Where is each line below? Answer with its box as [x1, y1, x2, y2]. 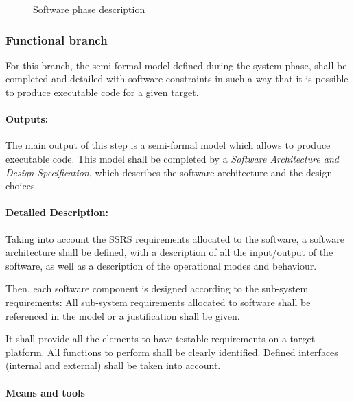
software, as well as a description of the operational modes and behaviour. [5, 258, 317, 272]
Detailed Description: [5, 205, 108, 220]
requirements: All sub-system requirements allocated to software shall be [5, 294, 311, 309]
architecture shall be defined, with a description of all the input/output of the [5, 245, 333, 259]
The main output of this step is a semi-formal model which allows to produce [5, 138, 331, 152]
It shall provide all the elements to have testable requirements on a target [5, 331, 316, 346]
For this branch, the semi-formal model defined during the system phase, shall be [5, 58, 347, 72]
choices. [5, 178, 38, 193]
